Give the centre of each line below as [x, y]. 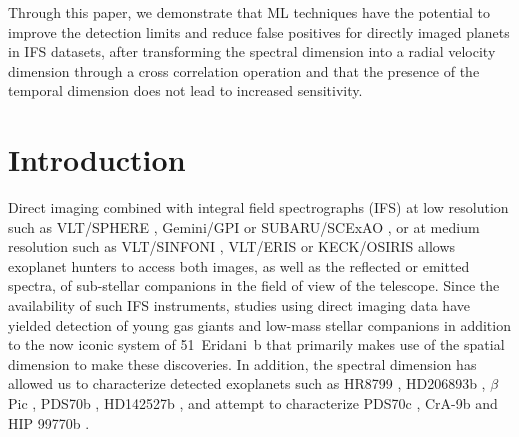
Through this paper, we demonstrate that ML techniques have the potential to [249, 12]
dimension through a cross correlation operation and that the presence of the [244, 70]
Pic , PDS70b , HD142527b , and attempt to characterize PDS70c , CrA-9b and [253, 403]
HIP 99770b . [49, 422]
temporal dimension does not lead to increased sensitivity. [185, 90]
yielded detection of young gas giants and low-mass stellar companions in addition [259, 324]
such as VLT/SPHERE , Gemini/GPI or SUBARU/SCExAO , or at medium [244, 226]
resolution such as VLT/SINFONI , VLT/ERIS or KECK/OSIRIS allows [232, 246]
